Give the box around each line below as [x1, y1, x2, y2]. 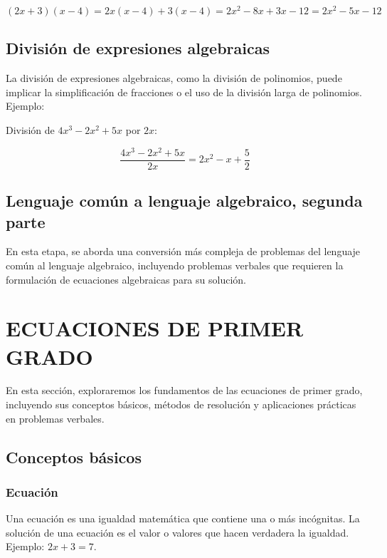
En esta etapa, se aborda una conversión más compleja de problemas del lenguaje [6, 244, 361, 259]
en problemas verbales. [6, 410, 105, 425]
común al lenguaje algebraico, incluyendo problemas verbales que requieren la [6, 257, 344, 272]
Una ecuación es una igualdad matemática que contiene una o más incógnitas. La [6, 511, 360, 526]
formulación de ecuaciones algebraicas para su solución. [6, 272, 246, 286]
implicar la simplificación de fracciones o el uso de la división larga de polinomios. [6, 84, 363, 99]
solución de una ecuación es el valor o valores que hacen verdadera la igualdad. [6, 525, 349, 539]
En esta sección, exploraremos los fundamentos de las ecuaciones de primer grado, [6, 383, 363, 398]
